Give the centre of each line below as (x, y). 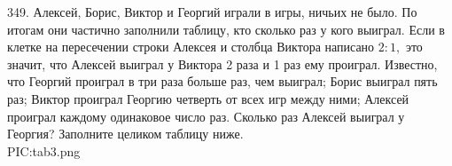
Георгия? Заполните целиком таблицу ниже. (125, 134)
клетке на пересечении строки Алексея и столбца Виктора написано (191, 47)
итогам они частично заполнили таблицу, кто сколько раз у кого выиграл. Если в (226, 29)
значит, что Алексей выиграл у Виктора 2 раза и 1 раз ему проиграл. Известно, (222, 63)
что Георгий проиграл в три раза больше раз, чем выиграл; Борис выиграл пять (222, 81)
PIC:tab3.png (44, 150)
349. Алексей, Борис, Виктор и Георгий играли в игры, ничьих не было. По (212, 12)
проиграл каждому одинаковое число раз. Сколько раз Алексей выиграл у (206, 116)
